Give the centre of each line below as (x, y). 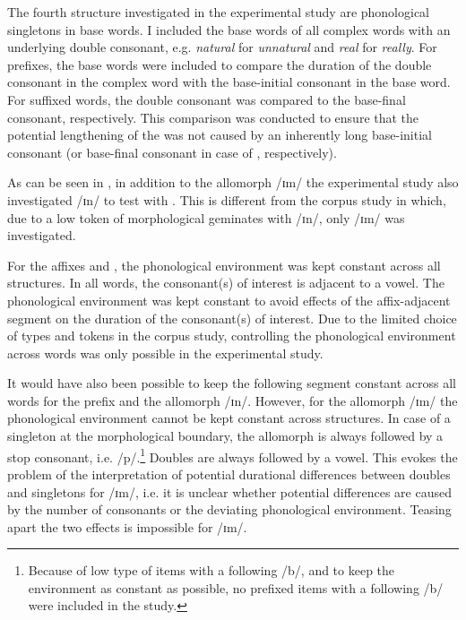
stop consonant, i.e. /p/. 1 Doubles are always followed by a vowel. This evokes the (233, 455)
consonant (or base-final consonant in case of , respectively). (172, 152)
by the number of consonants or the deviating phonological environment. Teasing (229, 509)
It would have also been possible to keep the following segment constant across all (232, 383)
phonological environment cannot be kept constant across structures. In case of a (229, 418)
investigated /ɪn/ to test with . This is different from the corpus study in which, (227, 199)
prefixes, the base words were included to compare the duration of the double (220, 64)
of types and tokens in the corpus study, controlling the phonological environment (232, 336)
